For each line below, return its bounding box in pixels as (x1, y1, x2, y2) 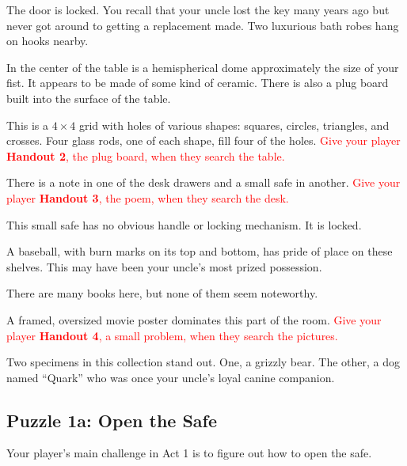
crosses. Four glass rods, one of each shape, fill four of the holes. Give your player (6, 132, 401, 149)
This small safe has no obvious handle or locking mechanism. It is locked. (6, 216, 362, 233)
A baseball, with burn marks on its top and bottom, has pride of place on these (6, 243, 393, 260)
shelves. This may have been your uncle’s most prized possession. (6, 258, 322, 275)
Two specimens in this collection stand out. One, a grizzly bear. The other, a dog (6, 354, 401, 370)
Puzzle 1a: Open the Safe (6, 407, 218, 432)
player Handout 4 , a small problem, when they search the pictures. (6, 327, 338, 343)
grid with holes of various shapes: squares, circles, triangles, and (78, 116, 390, 133)
